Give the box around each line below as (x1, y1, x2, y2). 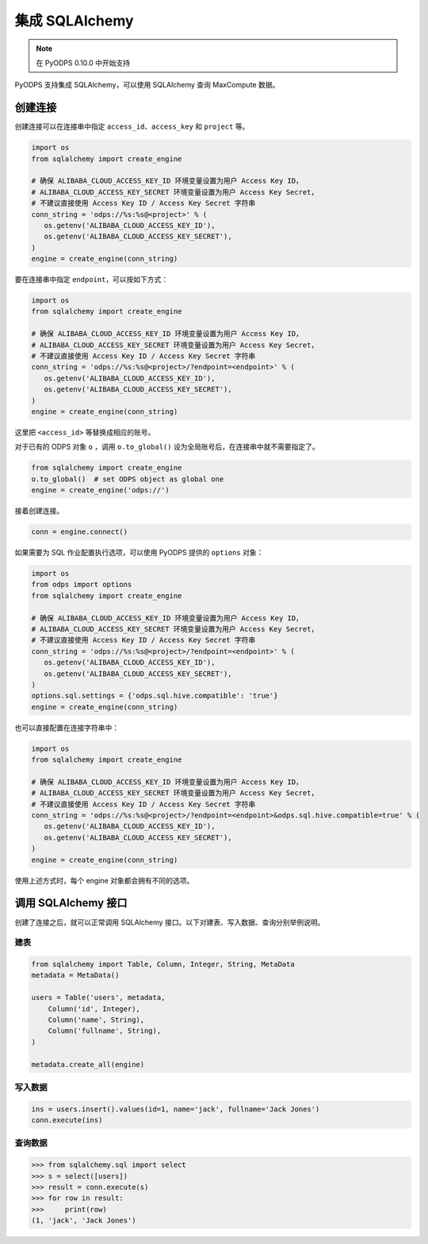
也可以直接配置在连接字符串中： (14, 723, 119, 732)
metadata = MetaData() (31, 971, 120, 980)
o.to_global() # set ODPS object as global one (31, 474, 224, 484)
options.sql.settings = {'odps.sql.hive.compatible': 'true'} (31, 691, 278, 701)
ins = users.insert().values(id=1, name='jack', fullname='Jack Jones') (31, 1104, 320, 1114)
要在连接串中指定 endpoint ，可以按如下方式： (14, 275, 169, 284)
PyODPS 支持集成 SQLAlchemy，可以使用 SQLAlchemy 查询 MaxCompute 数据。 (14, 80, 280, 90)
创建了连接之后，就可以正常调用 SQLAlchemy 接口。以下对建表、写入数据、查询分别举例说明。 (14, 918, 325, 927)
